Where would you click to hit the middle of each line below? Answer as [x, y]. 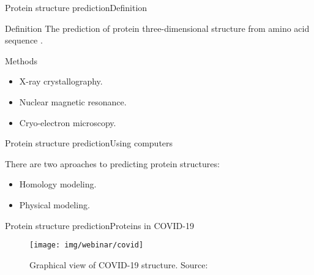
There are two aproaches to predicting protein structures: [112, 163]
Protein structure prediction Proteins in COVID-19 [99, 225]
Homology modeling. [58, 184]
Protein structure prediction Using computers [89, 143]
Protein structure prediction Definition [76, 7]
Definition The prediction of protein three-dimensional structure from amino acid [157, 28]
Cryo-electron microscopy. [68, 122]
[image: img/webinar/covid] [87, 245]
